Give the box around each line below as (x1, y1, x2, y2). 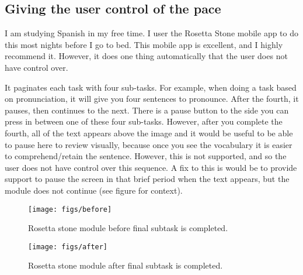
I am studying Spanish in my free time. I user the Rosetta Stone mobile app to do (5, 27, 299, 39)
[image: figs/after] (28, 242, 108, 251)
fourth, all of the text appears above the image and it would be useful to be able (5, 126, 293, 139)
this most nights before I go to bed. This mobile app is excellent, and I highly (5, 38, 283, 50)
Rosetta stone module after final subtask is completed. (28, 259, 223, 271)
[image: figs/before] (28, 205, 112, 214)
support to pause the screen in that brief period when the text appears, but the (5, 173, 290, 185)
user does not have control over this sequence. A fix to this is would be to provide (5, 161, 297, 173)
